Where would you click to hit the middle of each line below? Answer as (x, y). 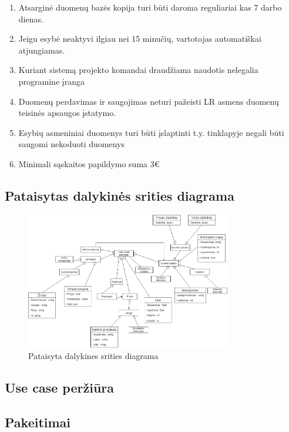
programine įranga (51, 81)
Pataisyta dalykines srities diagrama (93, 356)
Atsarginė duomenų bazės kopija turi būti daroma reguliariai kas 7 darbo (150, 7)
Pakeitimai (38, 422)
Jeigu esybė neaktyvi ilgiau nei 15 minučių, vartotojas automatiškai (140, 39)
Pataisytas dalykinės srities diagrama (120, 195)
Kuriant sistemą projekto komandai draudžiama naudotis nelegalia (138, 70)
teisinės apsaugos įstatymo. (67, 113)
